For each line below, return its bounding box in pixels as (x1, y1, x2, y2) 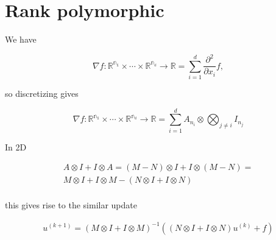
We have (5, 33, 37, 46)
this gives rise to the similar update (5, 199, 137, 211)
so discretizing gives (5, 87, 79, 100)
